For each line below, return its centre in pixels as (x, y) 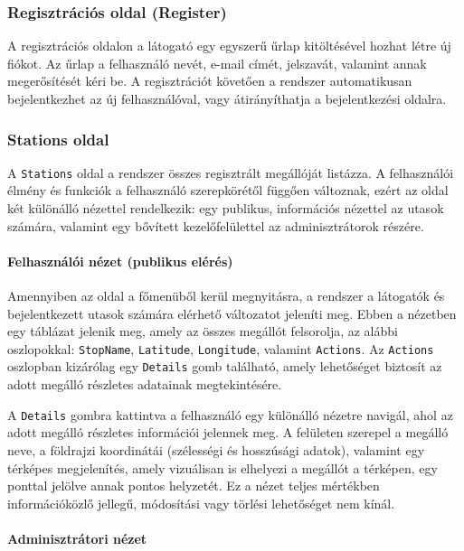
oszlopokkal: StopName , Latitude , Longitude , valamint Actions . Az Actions (221, 348)
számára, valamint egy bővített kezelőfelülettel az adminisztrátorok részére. (216, 225)
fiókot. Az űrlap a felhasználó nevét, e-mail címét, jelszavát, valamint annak (217, 63)
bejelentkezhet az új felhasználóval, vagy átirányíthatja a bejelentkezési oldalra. (227, 98)
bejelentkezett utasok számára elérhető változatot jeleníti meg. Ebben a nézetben (232, 313)
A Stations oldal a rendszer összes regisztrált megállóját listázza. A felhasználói (231, 172)
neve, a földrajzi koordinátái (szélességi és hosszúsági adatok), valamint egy (216, 449)
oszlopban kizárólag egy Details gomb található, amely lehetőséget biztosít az (225, 366)
